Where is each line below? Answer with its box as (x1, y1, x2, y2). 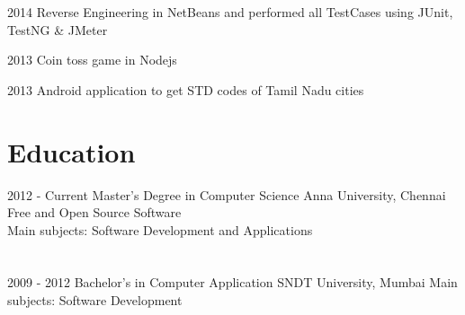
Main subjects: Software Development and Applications (7, 220, 313, 239)
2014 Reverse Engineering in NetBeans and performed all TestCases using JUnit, (7, 3, 453, 21)
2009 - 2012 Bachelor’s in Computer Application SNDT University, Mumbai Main (7, 273, 458, 292)
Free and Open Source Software (7, 203, 182, 222)
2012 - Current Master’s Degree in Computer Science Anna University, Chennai (7, 185, 446, 204)
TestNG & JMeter (7, 20, 108, 39)
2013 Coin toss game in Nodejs (7, 50, 177, 69)
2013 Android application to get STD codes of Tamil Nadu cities (7, 80, 364, 99)
